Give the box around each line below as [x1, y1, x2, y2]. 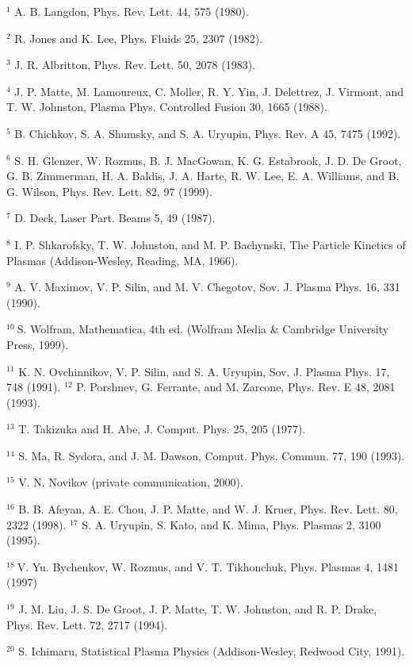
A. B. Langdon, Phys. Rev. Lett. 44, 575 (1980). [14, 3, 249, 19]
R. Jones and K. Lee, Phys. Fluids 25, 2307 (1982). [14, 29, 263, 46]
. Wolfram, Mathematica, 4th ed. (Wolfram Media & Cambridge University [23, 321, 389, 337]
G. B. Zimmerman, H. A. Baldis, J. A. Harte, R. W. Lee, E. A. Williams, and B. [6, 167, 400, 184]
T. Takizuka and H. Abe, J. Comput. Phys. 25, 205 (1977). [18, 421, 306, 437]
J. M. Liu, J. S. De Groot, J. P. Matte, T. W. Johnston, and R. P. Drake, [18, 601, 377, 617]
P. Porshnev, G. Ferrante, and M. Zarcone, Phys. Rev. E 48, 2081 [76, 379, 396, 395]
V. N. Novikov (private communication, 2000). [18, 474, 243, 490]
